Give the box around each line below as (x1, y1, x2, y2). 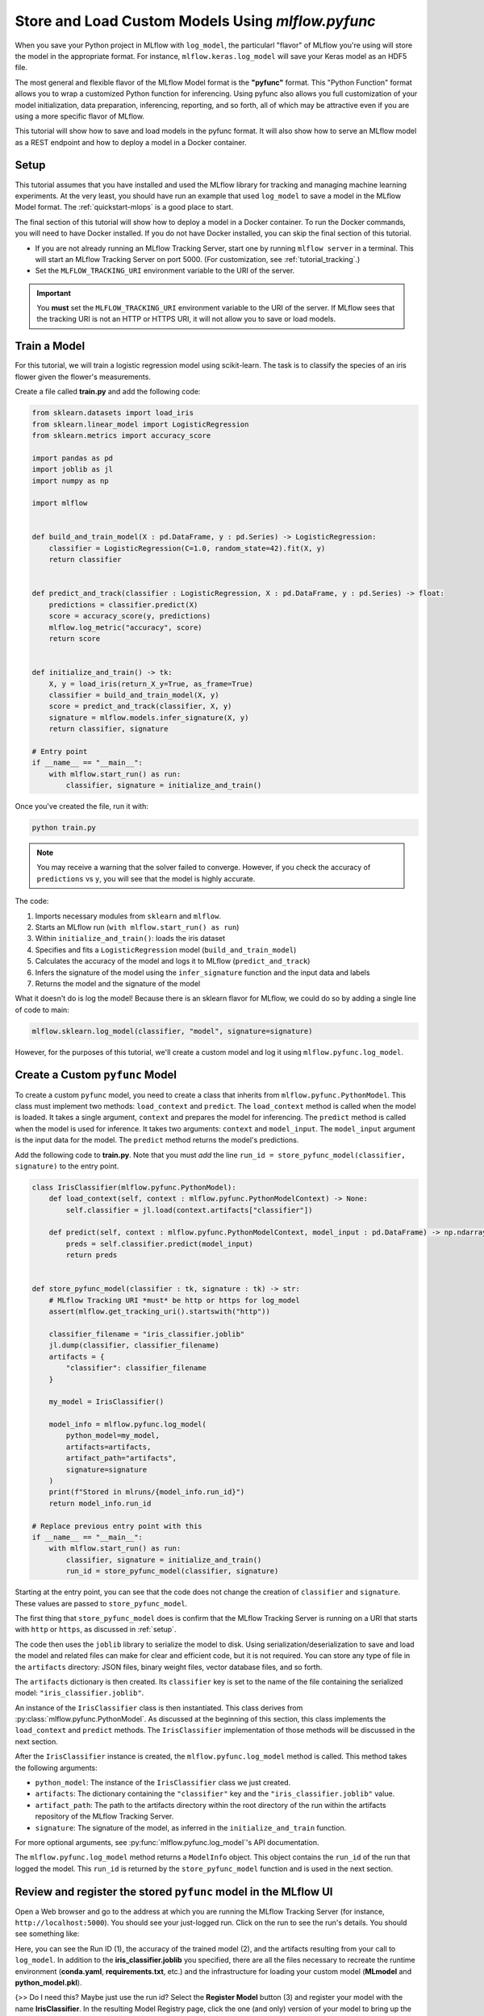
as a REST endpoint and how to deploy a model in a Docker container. (15, 137, 247, 147)
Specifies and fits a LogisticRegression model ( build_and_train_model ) (35, 944, 297, 955)
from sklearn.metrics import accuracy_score (31, 431, 211, 439)
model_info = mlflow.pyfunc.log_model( (48, 1420, 207, 1429)
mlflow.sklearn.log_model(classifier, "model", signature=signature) (31, 1027, 313, 1035)
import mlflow (31, 498, 88, 508)
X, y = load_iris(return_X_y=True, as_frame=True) (48, 679, 253, 689)
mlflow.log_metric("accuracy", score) (48, 623, 202, 632)
